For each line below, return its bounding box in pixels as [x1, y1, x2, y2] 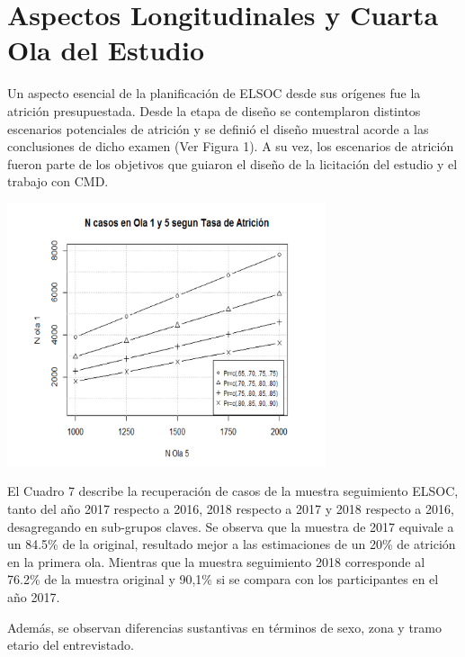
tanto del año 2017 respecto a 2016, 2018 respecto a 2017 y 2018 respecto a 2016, [7, 499, 454, 517]
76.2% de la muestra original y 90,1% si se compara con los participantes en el [7, 570, 439, 589]
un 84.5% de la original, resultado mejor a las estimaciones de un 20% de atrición [7, 535, 456, 553]
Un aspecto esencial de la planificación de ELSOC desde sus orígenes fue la [7, 84, 421, 103]
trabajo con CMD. [7, 172, 109, 191]
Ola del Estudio [7, 31, 205, 68]
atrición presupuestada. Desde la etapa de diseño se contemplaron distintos [7, 101, 421, 120]
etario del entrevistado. [7, 635, 134, 654]
